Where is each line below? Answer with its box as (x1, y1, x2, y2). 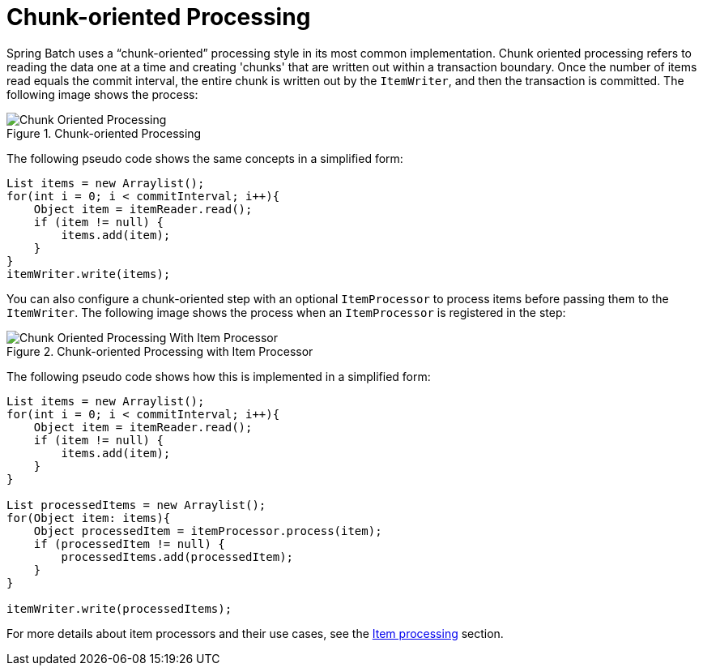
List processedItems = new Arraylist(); (6, 498, 266, 511)
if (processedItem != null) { (33, 537, 225, 550)
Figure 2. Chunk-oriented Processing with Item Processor (6, 344, 313, 358)
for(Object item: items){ (6, 511, 171, 524)
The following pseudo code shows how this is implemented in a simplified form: (6, 369, 431, 383)
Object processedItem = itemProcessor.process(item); (33, 524, 382, 537)
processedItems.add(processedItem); (61, 550, 294, 563)
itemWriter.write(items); (6, 267, 171, 280)
